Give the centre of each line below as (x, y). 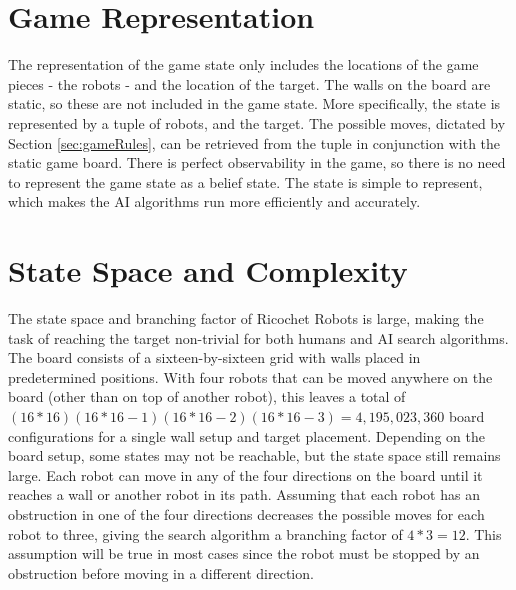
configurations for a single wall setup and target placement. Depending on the (246, 435)
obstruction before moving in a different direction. (161, 572)
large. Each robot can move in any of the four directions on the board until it (245, 474)
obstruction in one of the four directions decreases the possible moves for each (246, 513)
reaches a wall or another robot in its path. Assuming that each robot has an (244, 494)
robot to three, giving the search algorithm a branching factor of (205, 533)
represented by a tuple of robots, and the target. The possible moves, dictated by (257, 122)
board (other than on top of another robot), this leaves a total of (207, 396)
